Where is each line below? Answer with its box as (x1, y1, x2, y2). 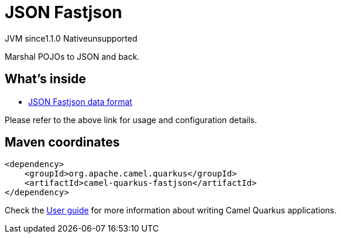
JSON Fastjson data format (28, 96, 132, 107)
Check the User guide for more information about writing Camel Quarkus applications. (5, 205, 337, 216)
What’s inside (5, 72, 86, 87)
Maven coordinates (5, 135, 120, 150)
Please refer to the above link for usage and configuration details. (5, 114, 257, 125)
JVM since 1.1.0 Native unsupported (5, 33, 138, 43)
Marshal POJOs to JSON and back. (5, 51, 140, 62)
